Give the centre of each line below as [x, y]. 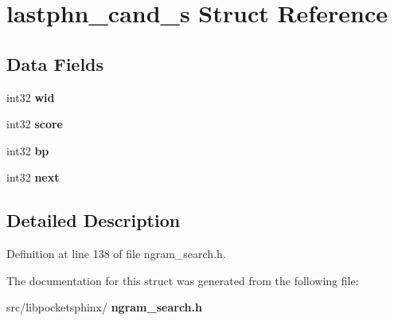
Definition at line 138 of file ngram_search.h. [116, 254]
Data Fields [55, 63]
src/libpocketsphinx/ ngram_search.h [104, 307]
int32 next [33, 177]
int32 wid [31, 97]
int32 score [35, 124]
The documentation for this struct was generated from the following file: [183, 280]
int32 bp [28, 150]
